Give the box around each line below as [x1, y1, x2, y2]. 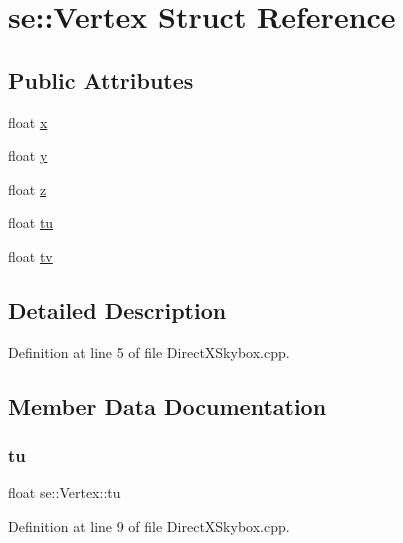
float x [8, 111, 48, 132]
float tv [8, 245, 53, 266]
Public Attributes [8, 64, 194, 95]
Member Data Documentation [8, 390, 327, 421]
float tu [8, 212, 54, 233]
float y [8, 145, 48, 166]
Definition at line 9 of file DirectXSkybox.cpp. [8, 515, 290, 536]
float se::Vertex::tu [8, 482, 121, 503]
